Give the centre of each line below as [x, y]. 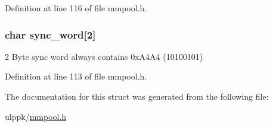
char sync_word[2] [50, 34]
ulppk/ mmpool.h [36, 116]
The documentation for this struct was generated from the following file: [137, 96]
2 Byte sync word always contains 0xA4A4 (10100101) [104, 56]
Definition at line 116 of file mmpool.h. [76, 8]
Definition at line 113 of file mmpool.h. [76, 76]
